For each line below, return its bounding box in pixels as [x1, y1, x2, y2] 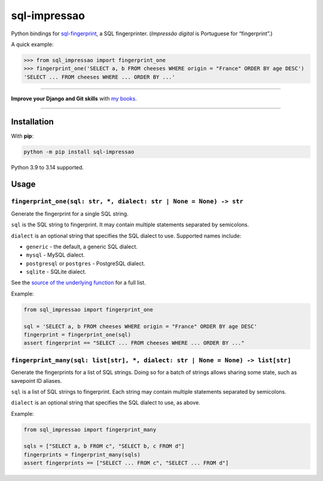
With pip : [11, 132, 34, 139]
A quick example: [11, 41, 54, 48]
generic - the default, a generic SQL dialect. [26, 243, 138, 250]
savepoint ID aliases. [11, 377, 62, 384]
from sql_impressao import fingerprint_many [23, 426, 157, 433]
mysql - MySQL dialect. [26, 251, 85, 258]
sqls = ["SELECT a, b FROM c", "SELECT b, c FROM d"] [23, 443, 185, 450]
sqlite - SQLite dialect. [26, 268, 87, 275]
